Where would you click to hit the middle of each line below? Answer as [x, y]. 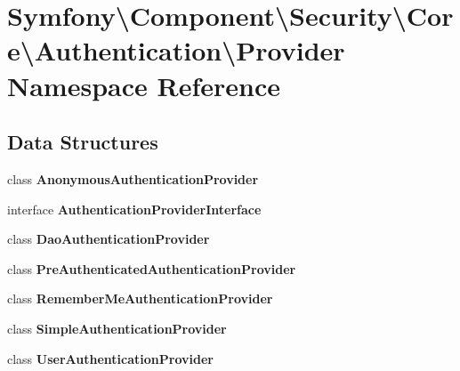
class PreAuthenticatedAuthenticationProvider [152, 268]
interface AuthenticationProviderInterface [134, 209]
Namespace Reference [144, 85]
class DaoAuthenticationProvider [109, 239]
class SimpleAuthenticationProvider [117, 328]
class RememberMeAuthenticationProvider [140, 298]
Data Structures [83, 142]
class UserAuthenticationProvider [110, 358]
